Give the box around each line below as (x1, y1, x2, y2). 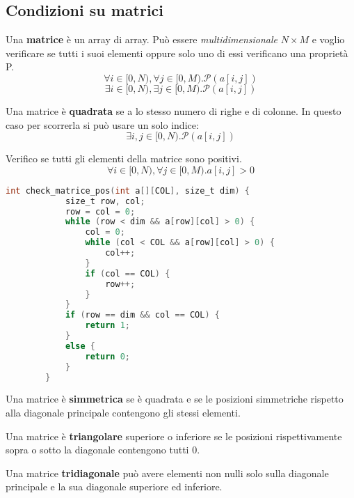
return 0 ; (85, 351, 131, 361)
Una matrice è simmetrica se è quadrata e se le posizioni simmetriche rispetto (6, 391, 344, 406)
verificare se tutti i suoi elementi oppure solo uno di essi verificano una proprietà (6, 45, 348, 60)
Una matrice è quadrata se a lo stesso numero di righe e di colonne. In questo (6, 103, 341, 118)
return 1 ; (85, 320, 131, 331)
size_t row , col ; (65, 196, 145, 206)
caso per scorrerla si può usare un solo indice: (6, 117, 199, 132)
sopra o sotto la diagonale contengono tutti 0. (6, 442, 200, 457)
